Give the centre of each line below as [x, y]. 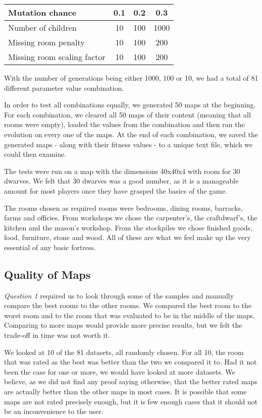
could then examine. [35, 154]
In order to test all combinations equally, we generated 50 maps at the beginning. [130, 105]
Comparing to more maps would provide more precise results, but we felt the [123, 325]
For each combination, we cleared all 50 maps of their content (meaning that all [127, 114]
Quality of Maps [47, 274]
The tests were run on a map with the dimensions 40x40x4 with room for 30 [122, 171]
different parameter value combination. [64, 87]
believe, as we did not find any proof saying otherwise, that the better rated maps [131, 381]
